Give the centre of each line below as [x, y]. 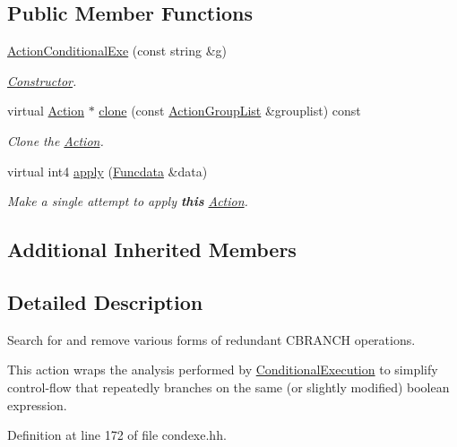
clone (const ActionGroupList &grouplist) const [230, 111]
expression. [37, 404]
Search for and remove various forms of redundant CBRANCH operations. [211, 339]
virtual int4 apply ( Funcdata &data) [108, 171]
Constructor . [42, 80]
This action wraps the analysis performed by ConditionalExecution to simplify [223, 370]
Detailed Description [105, 301]
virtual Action [46, 111]
